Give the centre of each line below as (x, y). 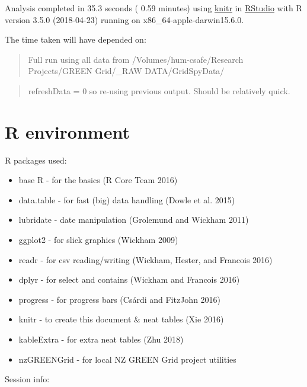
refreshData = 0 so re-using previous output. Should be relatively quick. (159, 90)
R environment (67, 131)
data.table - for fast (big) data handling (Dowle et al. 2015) (127, 199)
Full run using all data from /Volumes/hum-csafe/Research (136, 59)
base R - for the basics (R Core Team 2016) (98, 180)
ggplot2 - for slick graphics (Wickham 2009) (98, 240)
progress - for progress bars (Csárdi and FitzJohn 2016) (120, 299)
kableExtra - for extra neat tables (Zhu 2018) (101, 339)
